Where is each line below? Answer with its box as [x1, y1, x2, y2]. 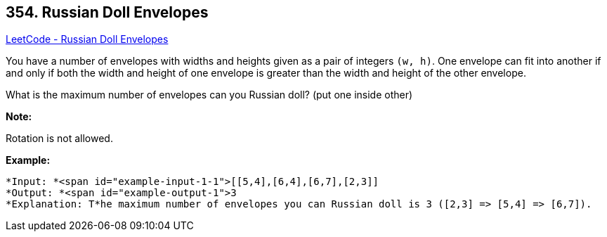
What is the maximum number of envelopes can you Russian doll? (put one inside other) [6, 89, 413, 101]
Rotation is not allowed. [6, 132, 113, 145]
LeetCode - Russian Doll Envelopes [6, 33, 169, 46]
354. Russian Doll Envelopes [6, 4, 209, 21]
